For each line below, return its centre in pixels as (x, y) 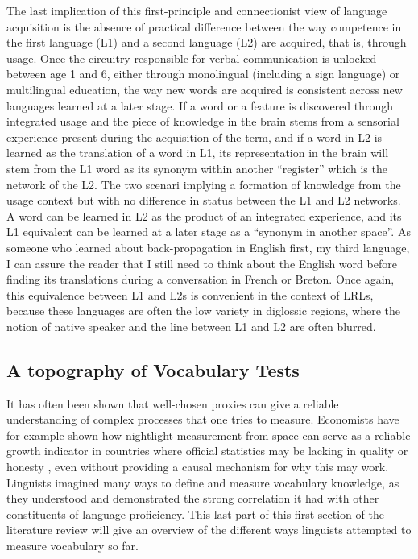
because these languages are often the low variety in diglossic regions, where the (204, 311)
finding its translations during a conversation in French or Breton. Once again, (201, 279)
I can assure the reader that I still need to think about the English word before (202, 263)
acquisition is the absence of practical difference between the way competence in (204, 26)
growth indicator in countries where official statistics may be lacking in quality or (207, 451)
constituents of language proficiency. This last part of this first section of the (195, 513)
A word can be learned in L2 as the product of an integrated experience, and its (204, 215)
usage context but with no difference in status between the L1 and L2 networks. (204, 200)
